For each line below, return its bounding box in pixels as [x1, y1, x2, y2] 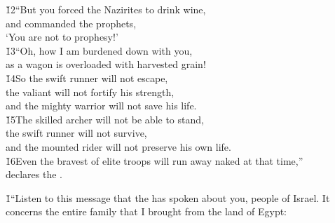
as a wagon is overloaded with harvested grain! [6, 57, 206, 72]
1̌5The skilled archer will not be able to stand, [6, 111, 204, 126]
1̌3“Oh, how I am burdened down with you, [6, 43, 193, 58]
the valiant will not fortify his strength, [6, 84, 175, 99]
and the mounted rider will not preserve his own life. [6, 139, 231, 154]
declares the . [6, 167, 62, 182]
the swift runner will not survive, [6, 126, 147, 140]
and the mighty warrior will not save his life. [6, 98, 197, 113]
